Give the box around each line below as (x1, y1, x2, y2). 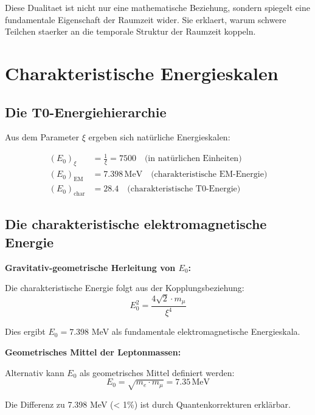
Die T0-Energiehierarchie (5, 102, 167, 121)
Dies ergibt (5, 325, 46, 338)
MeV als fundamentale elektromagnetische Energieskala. (91, 325, 300, 338)
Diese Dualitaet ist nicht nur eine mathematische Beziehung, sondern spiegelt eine (5, 1, 310, 13)
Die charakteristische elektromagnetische (5, 214, 267, 233)
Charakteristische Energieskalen (5, 60, 279, 85)
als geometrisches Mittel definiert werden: (80, 366, 235, 379)
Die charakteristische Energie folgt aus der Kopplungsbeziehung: (5, 281, 244, 294)
